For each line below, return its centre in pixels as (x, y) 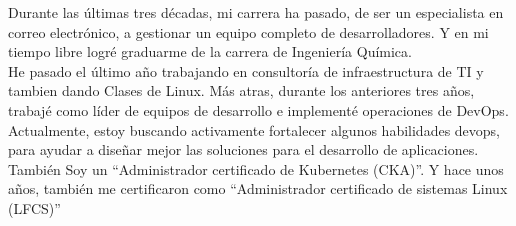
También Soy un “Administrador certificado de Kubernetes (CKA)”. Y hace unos (256, 168)
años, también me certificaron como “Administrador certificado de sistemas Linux (258, 188)
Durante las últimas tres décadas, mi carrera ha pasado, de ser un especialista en (256, 12)
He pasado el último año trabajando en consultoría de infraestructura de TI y (246, 70)
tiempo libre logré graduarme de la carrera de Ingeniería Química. (210, 51)
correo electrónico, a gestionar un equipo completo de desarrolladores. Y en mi (248, 31)
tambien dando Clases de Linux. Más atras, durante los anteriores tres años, (241, 90)
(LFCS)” (34, 207)
